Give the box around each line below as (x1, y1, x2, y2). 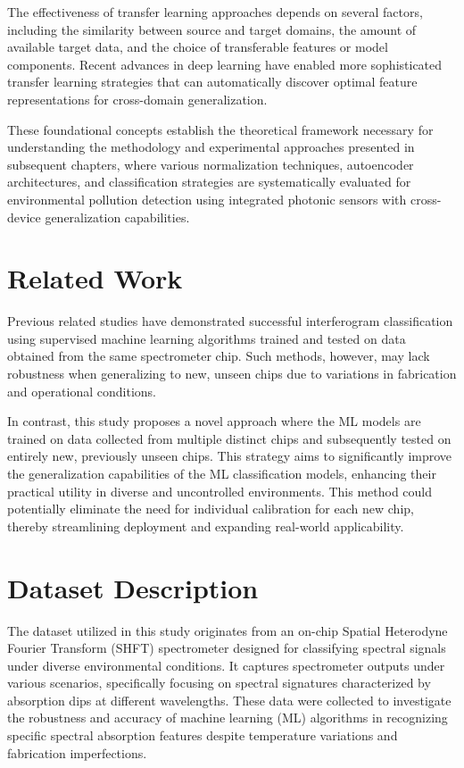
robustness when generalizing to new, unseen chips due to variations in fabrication (7, 364, 457, 383)
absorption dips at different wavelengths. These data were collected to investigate (7, 690, 452, 709)
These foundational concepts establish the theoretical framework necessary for (7, 120, 434, 138)
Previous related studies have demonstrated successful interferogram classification (7, 312, 453, 330)
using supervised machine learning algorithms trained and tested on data (7, 329, 406, 347)
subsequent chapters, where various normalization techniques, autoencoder (7, 154, 414, 173)
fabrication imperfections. (7, 743, 147, 762)
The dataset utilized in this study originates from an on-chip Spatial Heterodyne (7, 621, 448, 639)
